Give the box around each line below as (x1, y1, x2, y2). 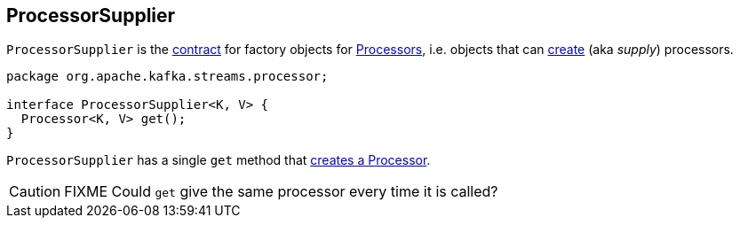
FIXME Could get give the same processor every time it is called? (64, 182, 498, 201)
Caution (9, 182, 61, 201)
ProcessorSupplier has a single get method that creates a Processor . (6, 152, 431, 168)
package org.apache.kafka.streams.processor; (6, 69, 329, 84)
